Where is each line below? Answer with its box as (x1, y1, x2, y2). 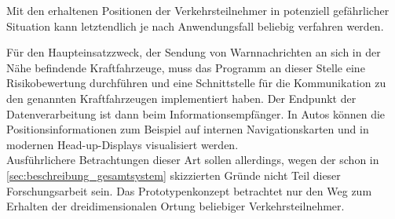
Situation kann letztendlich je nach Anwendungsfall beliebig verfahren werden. (6, 17, 384, 34)
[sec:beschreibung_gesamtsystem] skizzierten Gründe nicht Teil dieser (6, 166, 341, 183)
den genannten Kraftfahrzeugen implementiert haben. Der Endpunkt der (6, 89, 357, 106)
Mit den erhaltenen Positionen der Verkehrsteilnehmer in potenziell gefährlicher (6, 2, 390, 18)
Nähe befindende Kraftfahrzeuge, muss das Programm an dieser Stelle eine (6, 59, 365, 75)
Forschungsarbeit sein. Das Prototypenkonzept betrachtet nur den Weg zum (6, 182, 372, 199)
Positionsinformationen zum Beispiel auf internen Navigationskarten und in (6, 121, 369, 137)
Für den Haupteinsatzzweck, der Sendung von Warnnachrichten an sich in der (6, 44, 381, 60)
